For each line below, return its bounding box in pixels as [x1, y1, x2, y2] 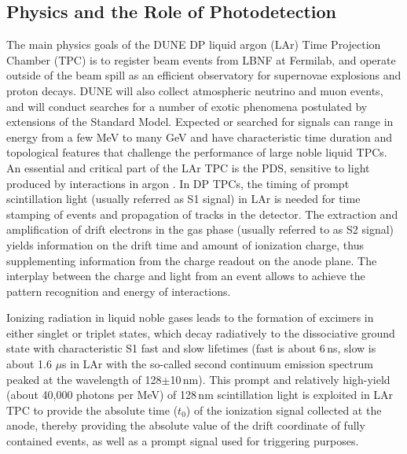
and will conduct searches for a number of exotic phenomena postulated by [6, 98, 368, 114]
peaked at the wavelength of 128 [6, 371, 162, 387]
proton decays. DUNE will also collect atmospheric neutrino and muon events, [6, 82, 383, 98]
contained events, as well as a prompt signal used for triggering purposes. [6, 433, 359, 449]
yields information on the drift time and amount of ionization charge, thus [6, 236, 364, 253]
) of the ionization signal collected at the [185, 401, 382, 418]
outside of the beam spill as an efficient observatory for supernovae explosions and [6, 67, 401, 83]
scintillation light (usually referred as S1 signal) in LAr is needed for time [6, 190, 361, 207]
